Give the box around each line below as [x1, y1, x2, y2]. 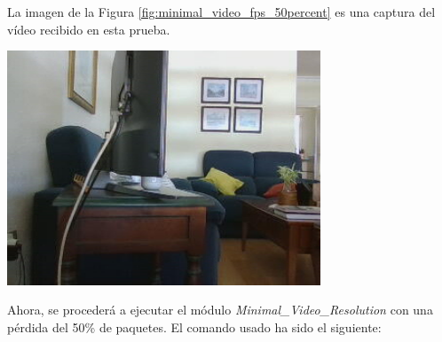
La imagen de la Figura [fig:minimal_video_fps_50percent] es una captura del [7, 3, 436, 20]
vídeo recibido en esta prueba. [7, 19, 170, 38]
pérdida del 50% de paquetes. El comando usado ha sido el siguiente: [7, 317, 382, 336]
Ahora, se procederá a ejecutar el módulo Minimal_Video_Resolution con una [7, 300, 433, 319]
